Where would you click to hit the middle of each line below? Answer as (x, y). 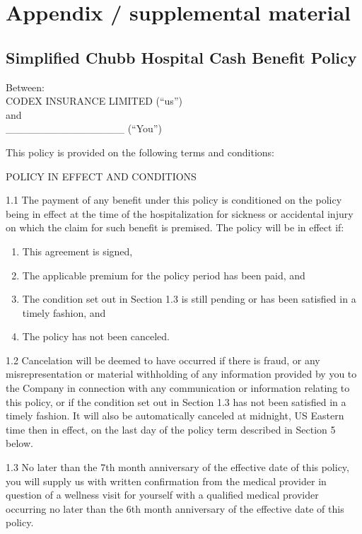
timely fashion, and (64, 312)
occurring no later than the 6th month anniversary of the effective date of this (175, 508)
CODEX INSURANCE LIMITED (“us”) (94, 101)
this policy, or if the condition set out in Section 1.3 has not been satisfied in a (176, 401)
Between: (25, 87)
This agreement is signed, (77, 251)
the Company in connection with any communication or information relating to (178, 388)
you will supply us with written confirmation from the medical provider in (166, 481)
